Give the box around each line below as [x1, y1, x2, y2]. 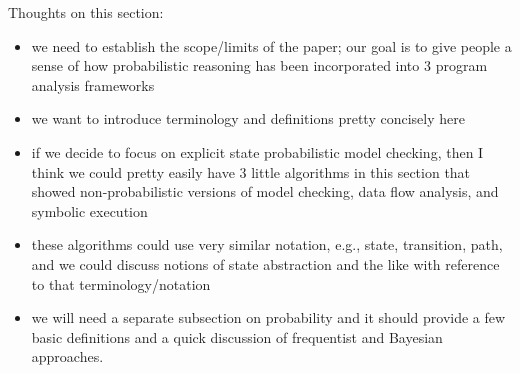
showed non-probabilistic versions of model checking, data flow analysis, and [31, 181, 499, 202]
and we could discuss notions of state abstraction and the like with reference [31, 253, 500, 274]
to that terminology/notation [31, 273, 211, 294]
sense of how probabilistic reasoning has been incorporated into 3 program [31, 55, 488, 76]
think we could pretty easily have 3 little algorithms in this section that [31, 161, 471, 182]
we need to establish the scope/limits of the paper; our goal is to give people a [31, 35, 512, 56]
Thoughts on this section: [8, 2, 164, 22]
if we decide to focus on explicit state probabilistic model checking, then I [31, 141, 484, 162]
